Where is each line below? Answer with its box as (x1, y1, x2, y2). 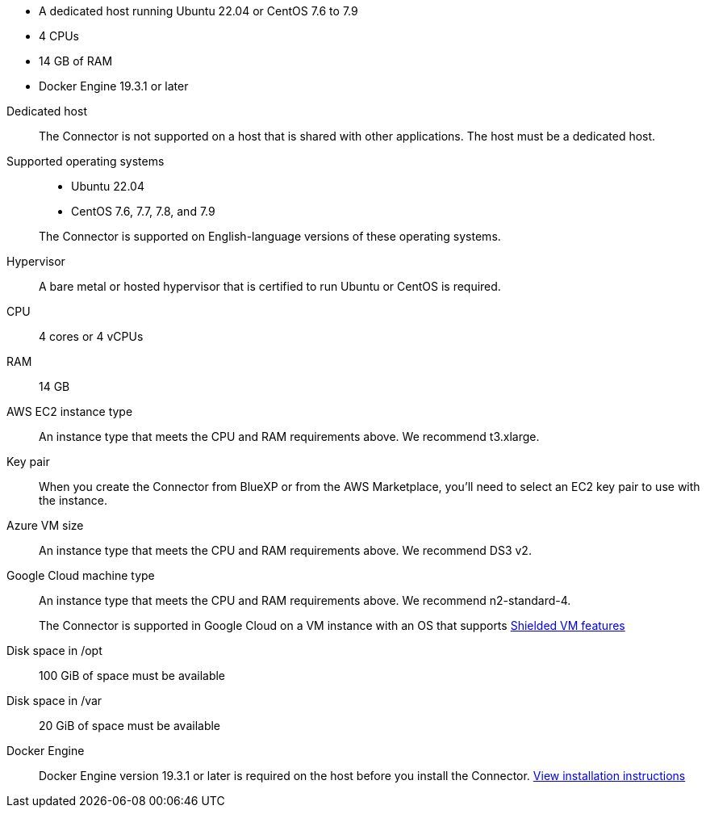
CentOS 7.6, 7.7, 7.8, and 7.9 (71, 204, 215, 218)
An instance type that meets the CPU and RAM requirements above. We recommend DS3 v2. (39, 543, 532, 557)
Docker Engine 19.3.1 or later (39, 79, 189, 93)
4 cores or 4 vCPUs (39, 329, 144, 343)
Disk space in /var (6, 694, 102, 707)
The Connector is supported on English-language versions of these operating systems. (39, 229, 501, 243)
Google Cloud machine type (6, 569, 155, 582)
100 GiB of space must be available (39, 669, 226, 682)
